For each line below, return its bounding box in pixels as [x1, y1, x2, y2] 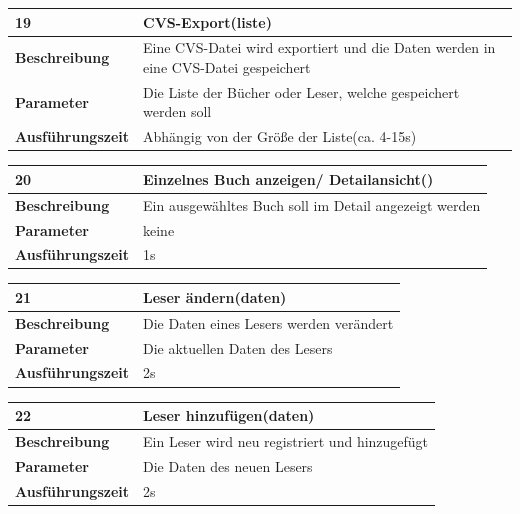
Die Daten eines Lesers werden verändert [143, 312, 394, 333]
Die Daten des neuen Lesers [143, 455, 313, 476]
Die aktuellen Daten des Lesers [143, 337, 333, 358]
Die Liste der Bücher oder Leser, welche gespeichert [143, 81, 460, 102]
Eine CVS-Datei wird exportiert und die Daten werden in [143, 37, 496, 58]
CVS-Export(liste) [143, 11, 272, 32]
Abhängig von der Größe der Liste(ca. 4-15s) [143, 126, 417, 147]
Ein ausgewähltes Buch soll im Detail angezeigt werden [143, 194, 481, 215]
